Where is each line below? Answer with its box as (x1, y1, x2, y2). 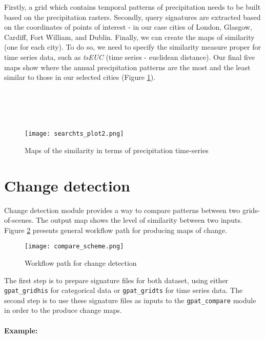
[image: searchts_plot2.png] (25, 130, 124, 138)
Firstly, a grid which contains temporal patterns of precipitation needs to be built (4, 2, 261, 12)
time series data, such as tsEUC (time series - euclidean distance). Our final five (4, 51, 255, 62)
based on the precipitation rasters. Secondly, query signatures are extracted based (4, 11, 261, 22)
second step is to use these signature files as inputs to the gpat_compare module (4, 294, 256, 305)
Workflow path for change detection (25, 257, 137, 268)
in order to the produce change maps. (4, 305, 122, 315)
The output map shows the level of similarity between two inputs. (35, 215, 242, 225)
